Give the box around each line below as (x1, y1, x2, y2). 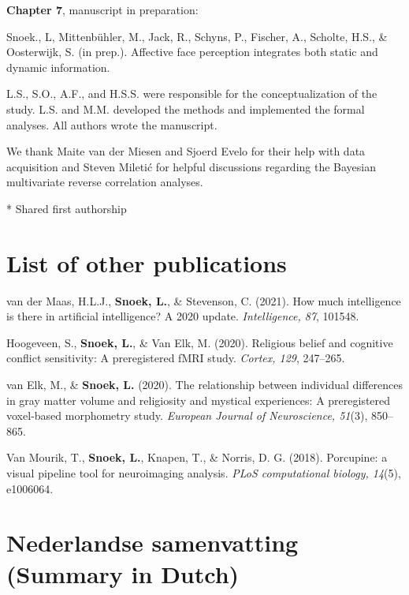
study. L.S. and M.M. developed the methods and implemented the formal (6, 100, 365, 117)
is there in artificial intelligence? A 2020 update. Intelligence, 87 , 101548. (6, 308, 359, 324)
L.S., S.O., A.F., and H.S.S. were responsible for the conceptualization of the (6, 85, 377, 102)
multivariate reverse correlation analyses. (6, 174, 203, 190)
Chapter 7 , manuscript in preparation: (6, 2, 199, 17)
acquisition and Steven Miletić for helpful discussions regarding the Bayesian (6, 158, 377, 174)
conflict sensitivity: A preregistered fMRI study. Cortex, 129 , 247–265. (6, 350, 345, 366)
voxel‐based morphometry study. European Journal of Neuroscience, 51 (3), (6, 407, 368, 424)
